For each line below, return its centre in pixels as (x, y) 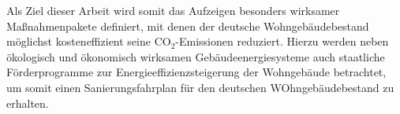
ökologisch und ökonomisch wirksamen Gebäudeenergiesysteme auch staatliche (196, 56)
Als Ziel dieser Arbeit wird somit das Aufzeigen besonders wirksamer (173, 10)
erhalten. (28, 103)
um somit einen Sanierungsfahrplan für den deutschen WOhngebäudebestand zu (200, 87)
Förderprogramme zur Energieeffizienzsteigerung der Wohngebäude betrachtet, (196, 72)
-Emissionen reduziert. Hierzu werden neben (282, 41)
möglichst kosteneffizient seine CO (89, 41)
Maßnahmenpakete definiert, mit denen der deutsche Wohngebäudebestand (188, 26)
